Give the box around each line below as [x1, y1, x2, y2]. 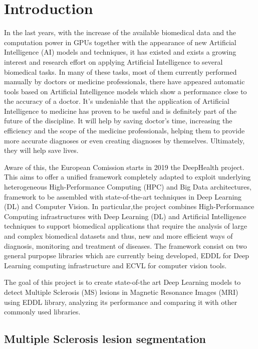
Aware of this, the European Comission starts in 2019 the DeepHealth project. [4, 161, 244, 172]
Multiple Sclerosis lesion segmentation [4, 331, 206, 346]
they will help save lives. [4, 145, 79, 155]
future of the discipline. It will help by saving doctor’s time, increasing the [4, 115, 232, 126]
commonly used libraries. [4, 306, 81, 317]
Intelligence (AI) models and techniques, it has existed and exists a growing [4, 47, 236, 57]
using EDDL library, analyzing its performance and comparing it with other [4, 296, 237, 307]
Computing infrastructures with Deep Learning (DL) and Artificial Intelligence [4, 211, 246, 221]
